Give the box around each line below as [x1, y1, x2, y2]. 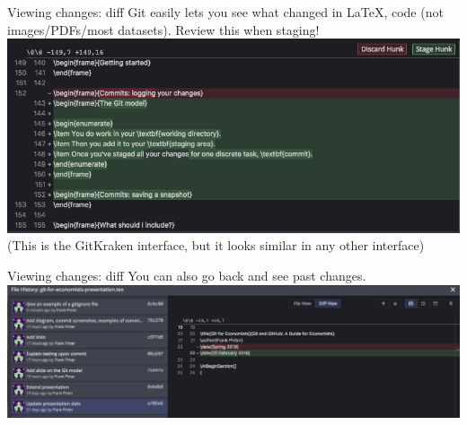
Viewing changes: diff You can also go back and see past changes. [7, 265, 366, 284]
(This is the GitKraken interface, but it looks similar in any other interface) [7, 236, 425, 255]
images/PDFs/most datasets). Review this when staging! [7, 20, 320, 39]
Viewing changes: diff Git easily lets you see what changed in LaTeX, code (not [7, 3, 444, 21]
